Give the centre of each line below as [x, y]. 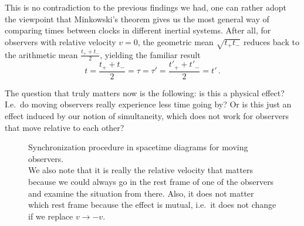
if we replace [51, 216]
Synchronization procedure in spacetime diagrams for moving [138, 147]
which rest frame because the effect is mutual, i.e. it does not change [152, 205]
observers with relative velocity [60, 41]
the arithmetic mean [41, 54]
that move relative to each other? [65, 127]
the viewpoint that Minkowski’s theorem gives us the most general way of [137, 18]
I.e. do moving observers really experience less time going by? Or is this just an [148, 104]
